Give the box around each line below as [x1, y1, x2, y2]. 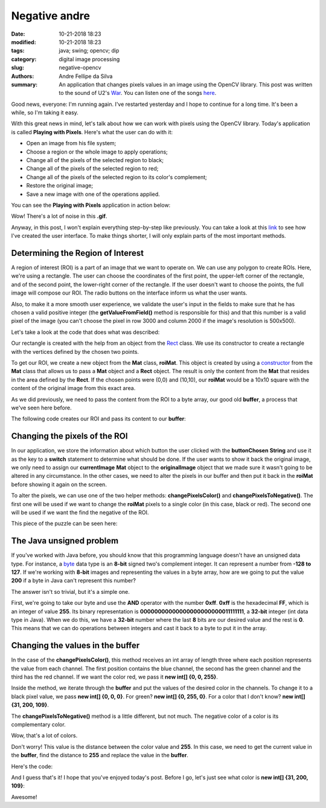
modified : [11, 38, 36, 45]
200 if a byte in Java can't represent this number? [11, 577, 136, 584]
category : [11, 55, 37, 63]
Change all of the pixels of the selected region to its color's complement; [26, 173, 208, 181]
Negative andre [11, 9, 91, 22]
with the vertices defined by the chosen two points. [11, 348, 139, 355]
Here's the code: [11, 763, 53, 770]
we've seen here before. [11, 404, 72, 411]
